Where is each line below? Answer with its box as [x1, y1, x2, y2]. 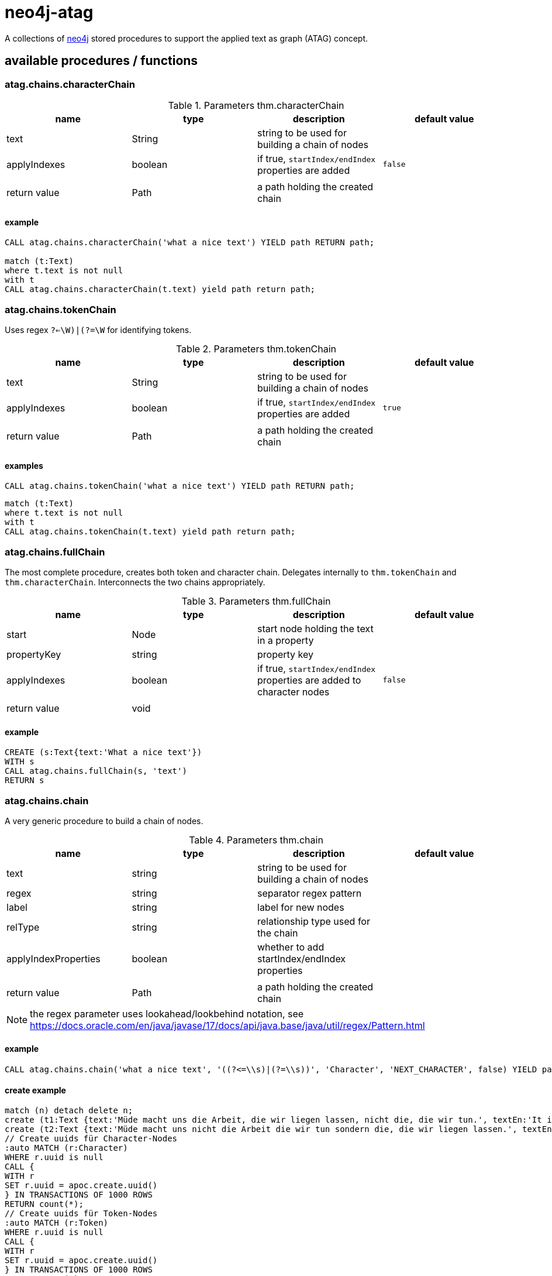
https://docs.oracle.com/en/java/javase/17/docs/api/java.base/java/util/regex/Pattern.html [30, 1019, 425, 1031]
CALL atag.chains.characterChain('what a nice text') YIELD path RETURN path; [5, 238, 375, 248]
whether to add [257, 941, 325, 953]
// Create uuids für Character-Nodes [5, 1134, 178, 1144]
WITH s [5, 757, 34, 767]
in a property [257, 634, 314, 646]
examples [5, 460, 43, 471]
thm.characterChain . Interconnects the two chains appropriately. [5, 577, 265, 587]
